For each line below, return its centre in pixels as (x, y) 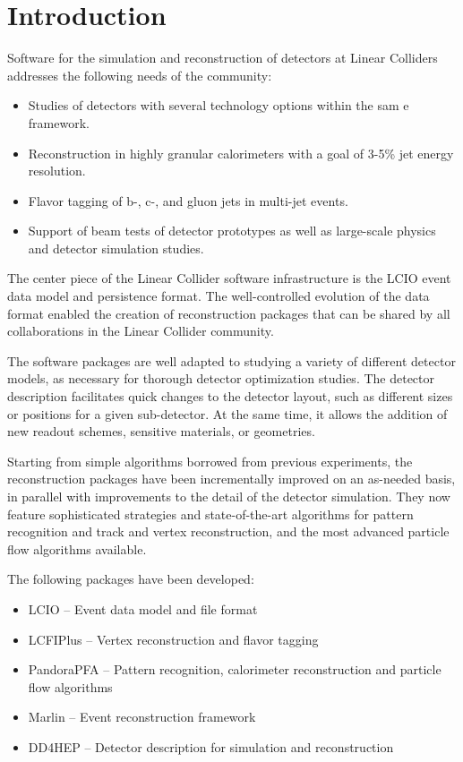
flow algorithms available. (77, 548)
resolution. (57, 171)
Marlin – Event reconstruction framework (142, 717)
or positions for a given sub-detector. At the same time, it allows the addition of (227, 413)
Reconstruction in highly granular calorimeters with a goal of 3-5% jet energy (241, 153)
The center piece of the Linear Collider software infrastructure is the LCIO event (229, 278)
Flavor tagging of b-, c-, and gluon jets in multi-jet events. (188, 200)
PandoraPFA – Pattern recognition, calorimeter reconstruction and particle (235, 669)
